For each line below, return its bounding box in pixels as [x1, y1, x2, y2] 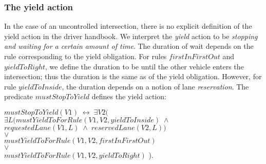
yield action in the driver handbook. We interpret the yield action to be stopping [4, 30, 258, 41]
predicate [4, 91, 33, 102]
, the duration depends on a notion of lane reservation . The [62, 81, 249, 92]
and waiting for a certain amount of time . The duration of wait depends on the [4, 41, 254, 51]
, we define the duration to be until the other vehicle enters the [45, 61, 244, 71]
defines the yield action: [91, 91, 166, 102]
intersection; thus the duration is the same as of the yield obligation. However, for [4, 71, 262, 82]
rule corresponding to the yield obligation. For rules [4, 51, 167, 61]
